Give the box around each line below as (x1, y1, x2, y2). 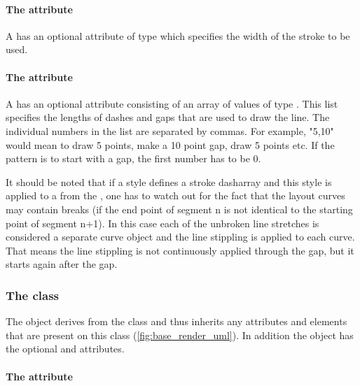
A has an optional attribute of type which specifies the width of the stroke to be (6, 28, 350, 43)
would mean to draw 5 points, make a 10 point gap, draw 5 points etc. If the (6, 137, 335, 152)
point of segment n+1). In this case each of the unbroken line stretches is (6, 215, 319, 230)
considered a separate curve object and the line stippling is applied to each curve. (6, 229, 355, 244)
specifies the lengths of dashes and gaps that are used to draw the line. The (6, 110, 330, 124)
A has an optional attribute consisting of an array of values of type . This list (6, 96, 338, 110)
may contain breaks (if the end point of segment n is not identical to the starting (6, 201, 353, 216)
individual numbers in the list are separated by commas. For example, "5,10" (6, 123, 334, 138)
